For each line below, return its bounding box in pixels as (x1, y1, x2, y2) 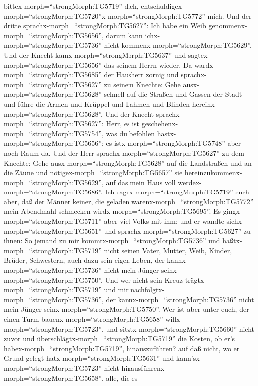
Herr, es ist (106, 118, 139, 129)
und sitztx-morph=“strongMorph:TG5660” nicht (106, 323, 255, 334)
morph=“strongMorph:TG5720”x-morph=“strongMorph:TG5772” (4, 10, 205, 21)
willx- (165, 314, 183, 324)
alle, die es (106, 372, 138, 383)
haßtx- (222, 235, 242, 246)
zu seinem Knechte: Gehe (104, 79, 181, 89)
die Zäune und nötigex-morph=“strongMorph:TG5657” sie (4, 167, 183, 178)
